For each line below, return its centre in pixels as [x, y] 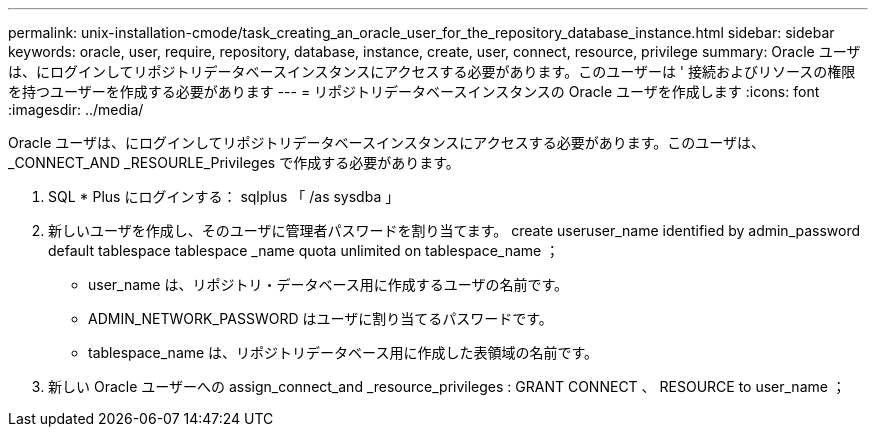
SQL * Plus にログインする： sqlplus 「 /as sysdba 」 [224, 196]
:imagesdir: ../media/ [76, 109]
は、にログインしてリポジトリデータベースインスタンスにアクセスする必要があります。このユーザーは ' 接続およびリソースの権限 [432, 71]
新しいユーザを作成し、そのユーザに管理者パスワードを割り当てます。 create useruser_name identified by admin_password [454, 230]
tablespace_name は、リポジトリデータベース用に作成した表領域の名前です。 [343, 352]
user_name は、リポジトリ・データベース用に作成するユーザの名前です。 [328, 284]
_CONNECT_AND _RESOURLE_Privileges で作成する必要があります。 [234, 162]
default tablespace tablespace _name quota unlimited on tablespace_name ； [304, 250]
